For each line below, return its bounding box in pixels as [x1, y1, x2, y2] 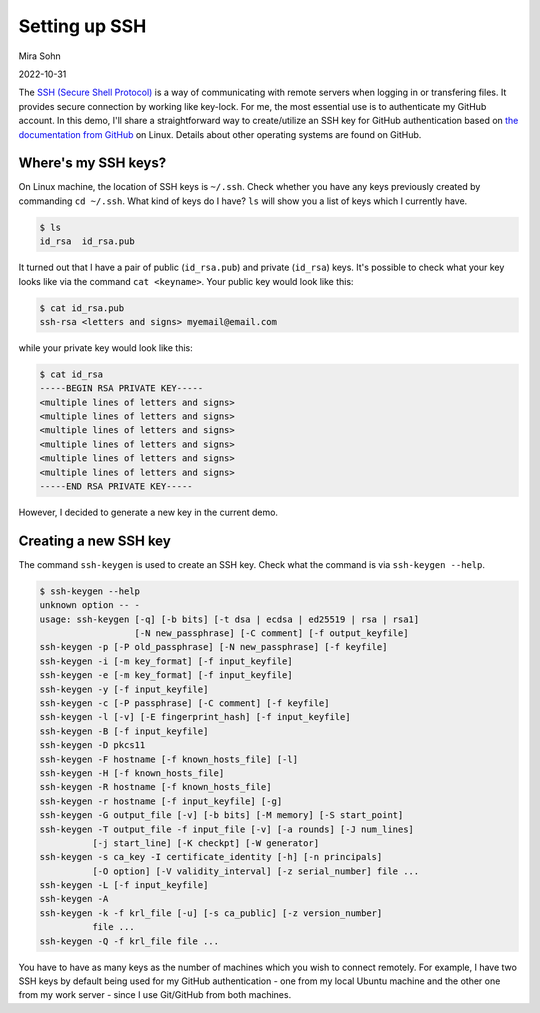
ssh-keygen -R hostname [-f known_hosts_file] [39, 781, 272, 793]
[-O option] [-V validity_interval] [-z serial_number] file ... [91, 865, 420, 877]
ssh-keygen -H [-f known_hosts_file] [39, 767, 225, 779]
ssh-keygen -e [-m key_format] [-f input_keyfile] [39, 670, 294, 681]
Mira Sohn [18, 50, 62, 62]
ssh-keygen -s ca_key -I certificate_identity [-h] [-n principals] [39, 851, 383, 863]
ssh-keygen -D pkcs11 [39, 740, 146, 751]
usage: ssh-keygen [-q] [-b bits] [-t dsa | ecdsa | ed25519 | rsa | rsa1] [39, 613, 420, 625]
